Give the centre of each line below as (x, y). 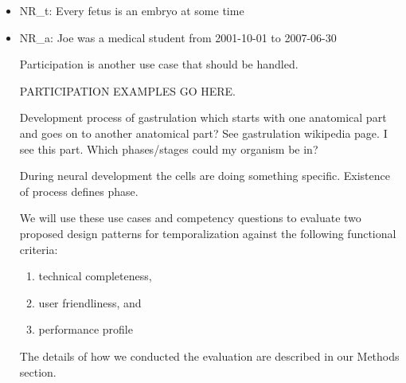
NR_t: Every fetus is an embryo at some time (132, 10)
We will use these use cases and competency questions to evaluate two (190, 218)
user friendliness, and (90, 302)
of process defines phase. (79, 191)
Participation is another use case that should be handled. (159, 64)
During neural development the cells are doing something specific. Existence (205, 176)
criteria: (39, 249)
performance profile (86, 329)
